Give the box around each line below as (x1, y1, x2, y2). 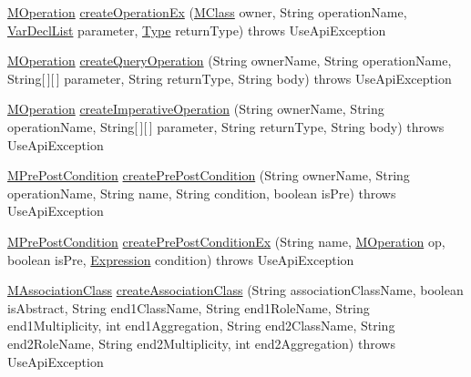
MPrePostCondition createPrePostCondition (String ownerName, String (7, 166, 410, 185)
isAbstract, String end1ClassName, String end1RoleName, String (7, 298, 370, 317)
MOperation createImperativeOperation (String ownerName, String (7, 99, 384, 118)
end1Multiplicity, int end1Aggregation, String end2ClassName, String (7, 316, 395, 335)
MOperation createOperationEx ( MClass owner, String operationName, (7, 3, 407, 21)
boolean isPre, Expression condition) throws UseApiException (7, 250, 354, 269)
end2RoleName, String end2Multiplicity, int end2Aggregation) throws (7, 333, 395, 352)
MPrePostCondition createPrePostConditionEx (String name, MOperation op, (7, 231, 445, 250)
